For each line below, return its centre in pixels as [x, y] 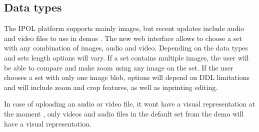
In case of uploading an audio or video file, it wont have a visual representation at [130, 104]
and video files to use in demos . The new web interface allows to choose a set [123, 38]
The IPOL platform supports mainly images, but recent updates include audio [124, 28]
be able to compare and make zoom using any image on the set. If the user [119, 67]
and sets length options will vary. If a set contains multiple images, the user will [126, 57]
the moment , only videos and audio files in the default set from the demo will [124, 113]
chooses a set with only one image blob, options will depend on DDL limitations [127, 77]
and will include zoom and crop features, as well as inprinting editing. [111, 87]
